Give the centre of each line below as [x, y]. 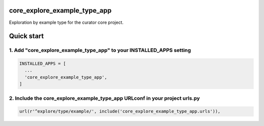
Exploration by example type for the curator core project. [66, 22]
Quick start [26, 36]
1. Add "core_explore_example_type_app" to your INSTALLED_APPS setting [100, 50]
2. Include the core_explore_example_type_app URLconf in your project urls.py [104, 98]
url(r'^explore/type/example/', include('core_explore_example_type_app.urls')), [120, 111]
